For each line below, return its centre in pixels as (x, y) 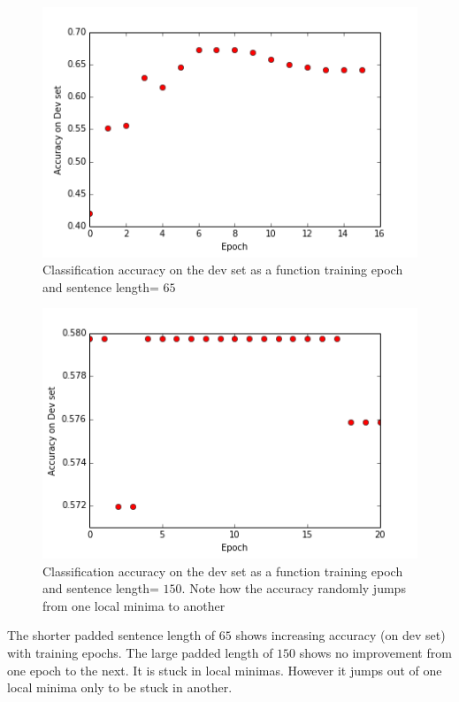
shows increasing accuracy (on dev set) (340, 635)
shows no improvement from (375, 653)
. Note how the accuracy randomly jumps (294, 588)
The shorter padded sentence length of (111, 635)
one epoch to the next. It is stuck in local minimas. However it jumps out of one (225, 670)
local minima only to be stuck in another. (120, 687)
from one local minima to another (134, 605)
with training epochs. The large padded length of (140, 653)
